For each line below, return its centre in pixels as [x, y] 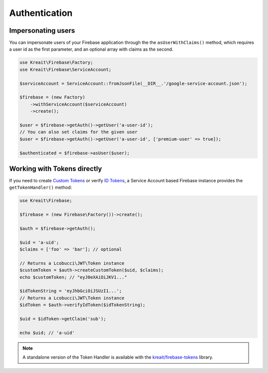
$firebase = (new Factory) [52, 97]
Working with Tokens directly [56, 169]
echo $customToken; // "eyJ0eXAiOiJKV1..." [73, 277]
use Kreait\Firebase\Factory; [56, 63]
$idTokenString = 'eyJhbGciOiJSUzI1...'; [71, 291]
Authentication [41, 13]
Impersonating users [42, 31]
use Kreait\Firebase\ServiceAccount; [66, 69]
